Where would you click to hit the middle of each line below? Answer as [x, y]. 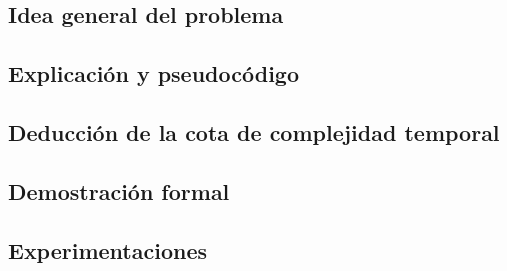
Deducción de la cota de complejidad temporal [254, 131]
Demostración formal [119, 190]
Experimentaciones [108, 249]
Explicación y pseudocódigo [154, 73]
